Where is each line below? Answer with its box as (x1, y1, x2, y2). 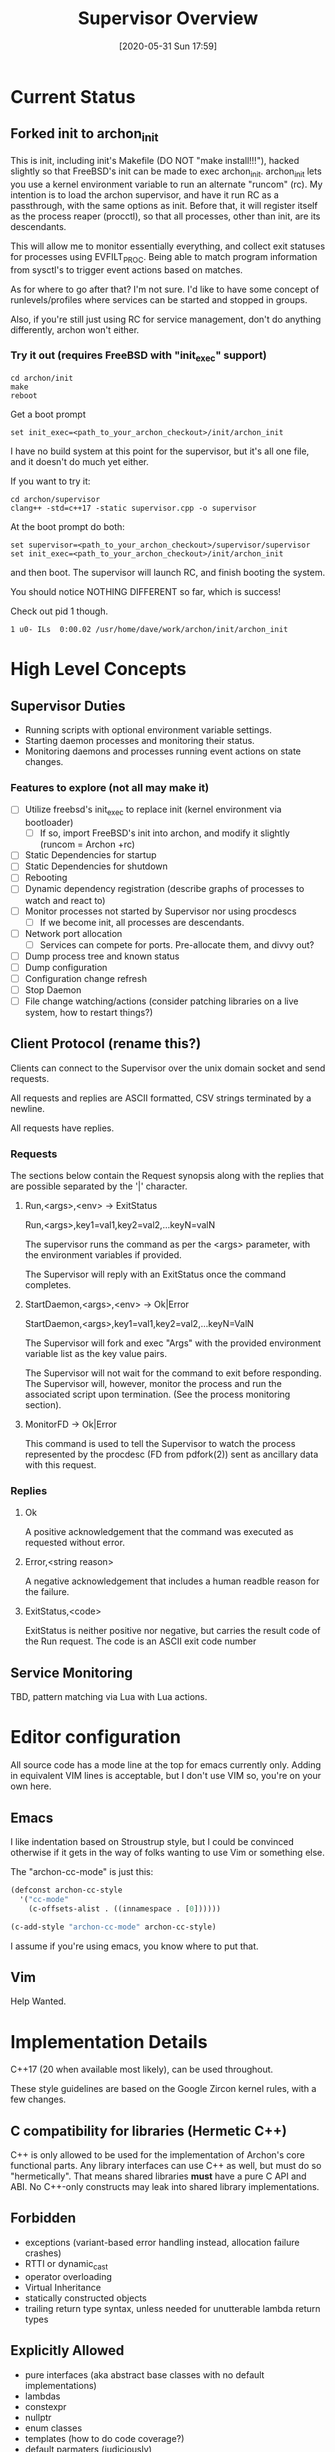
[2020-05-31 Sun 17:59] (118, 40, 218, 52)
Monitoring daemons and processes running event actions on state (24, 745, 302, 757)
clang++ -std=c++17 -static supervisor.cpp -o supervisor (10, 503, 257, 514)
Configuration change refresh (24, 972, 148, 984)
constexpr (24, 2400, 67, 2412)
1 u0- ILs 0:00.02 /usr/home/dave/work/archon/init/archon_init (10, 625, 288, 635)
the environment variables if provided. (24, 1249, 182, 1261)
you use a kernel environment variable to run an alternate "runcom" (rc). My (10, 178, 323, 190)
